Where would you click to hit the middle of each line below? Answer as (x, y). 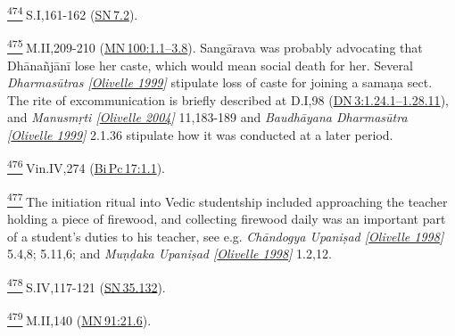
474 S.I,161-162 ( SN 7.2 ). (73, 13)
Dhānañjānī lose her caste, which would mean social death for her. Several (210, 65)
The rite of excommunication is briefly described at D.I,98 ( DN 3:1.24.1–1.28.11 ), (228, 99)
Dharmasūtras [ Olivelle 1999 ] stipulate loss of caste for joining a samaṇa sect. (220, 82)
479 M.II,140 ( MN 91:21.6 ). (79, 319)
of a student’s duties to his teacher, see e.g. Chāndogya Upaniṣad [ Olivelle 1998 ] (226, 236)
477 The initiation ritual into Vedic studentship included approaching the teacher (227, 200)
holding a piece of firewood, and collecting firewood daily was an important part (227, 218)
